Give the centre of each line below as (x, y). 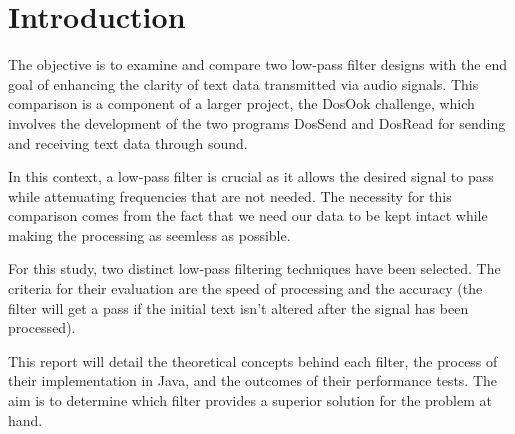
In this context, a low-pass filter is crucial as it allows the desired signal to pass (251, 176)
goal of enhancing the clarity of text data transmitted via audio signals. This (243, 83)
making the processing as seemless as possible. (149, 234)
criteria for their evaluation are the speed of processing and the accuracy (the (245, 288)
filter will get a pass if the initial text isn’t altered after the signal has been (238, 307)
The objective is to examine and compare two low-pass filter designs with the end (257, 64)
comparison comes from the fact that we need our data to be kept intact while (248, 215)
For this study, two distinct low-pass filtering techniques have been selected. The (254, 268)
